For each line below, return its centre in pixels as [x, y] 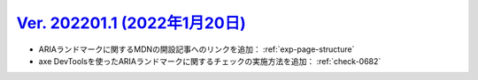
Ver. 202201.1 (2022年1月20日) [131, 23]
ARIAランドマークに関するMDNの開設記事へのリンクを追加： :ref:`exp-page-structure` [197, 49]
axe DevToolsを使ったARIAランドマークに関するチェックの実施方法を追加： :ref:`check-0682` [210, 61]
